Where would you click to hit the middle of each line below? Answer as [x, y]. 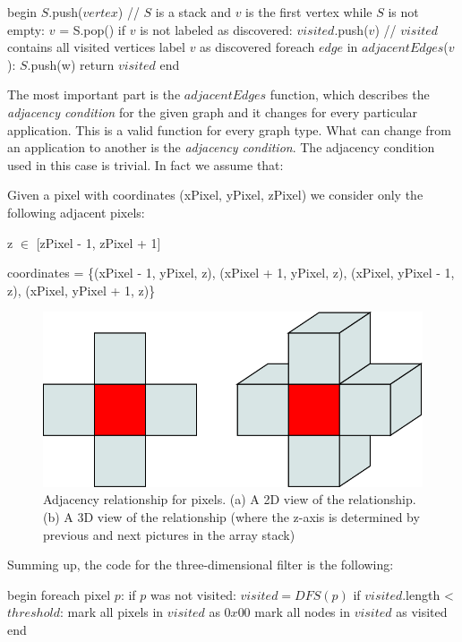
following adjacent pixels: [76, 212]
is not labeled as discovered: [216, 29]
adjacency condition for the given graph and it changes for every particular [213, 111]
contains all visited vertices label [96, 47]
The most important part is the [94, 94]
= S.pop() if [93, 29]
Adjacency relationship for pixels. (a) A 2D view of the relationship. [230, 499]
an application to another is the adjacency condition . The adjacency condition [221, 147]
